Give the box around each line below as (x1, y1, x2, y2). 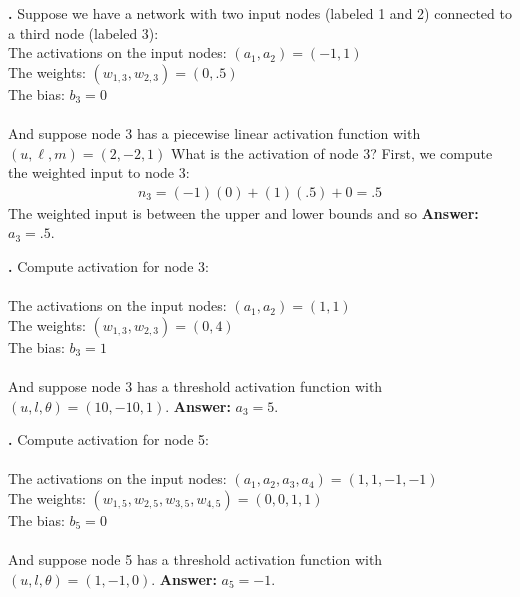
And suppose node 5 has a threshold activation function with (8, 549, 383, 570)
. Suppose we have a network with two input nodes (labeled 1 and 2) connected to (8, 3, 512, 23)
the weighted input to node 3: (8, 162, 190, 183)
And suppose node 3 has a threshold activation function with (8, 375, 383, 396)
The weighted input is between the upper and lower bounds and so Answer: (8, 202, 479, 223)
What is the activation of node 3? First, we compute (171, 142, 493, 163)
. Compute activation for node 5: (8, 429, 209, 450)
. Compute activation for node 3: (8, 255, 209, 276)
